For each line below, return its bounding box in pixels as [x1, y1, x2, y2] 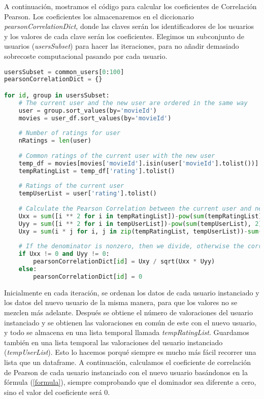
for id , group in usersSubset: [4, 91, 110, 99]
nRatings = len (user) [18, 137, 91, 145]
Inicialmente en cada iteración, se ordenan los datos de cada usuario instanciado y [4, 287, 259, 297]
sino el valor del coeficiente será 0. [4, 386, 110, 397]
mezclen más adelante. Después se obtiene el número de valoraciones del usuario [4, 307, 253, 318]
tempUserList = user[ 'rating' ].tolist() [18, 190, 157, 197]
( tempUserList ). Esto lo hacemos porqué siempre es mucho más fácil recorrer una [4, 347, 256, 357]
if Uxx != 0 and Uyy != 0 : [18, 250, 110, 258]
